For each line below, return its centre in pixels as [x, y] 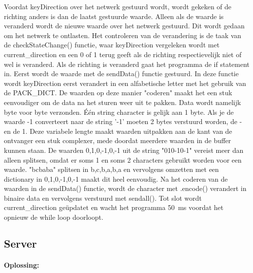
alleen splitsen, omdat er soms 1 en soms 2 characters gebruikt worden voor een [123, 159]
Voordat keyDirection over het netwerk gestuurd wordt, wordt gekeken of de [118, 6]
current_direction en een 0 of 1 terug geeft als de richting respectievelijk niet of [123, 54]
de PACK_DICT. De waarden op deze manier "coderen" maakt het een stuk [118, 93]
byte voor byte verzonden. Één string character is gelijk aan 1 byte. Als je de [119, 112]
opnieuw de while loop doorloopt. [54, 217]
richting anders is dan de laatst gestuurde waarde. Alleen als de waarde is [114, 16]
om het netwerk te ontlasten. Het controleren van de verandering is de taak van [123, 35]
